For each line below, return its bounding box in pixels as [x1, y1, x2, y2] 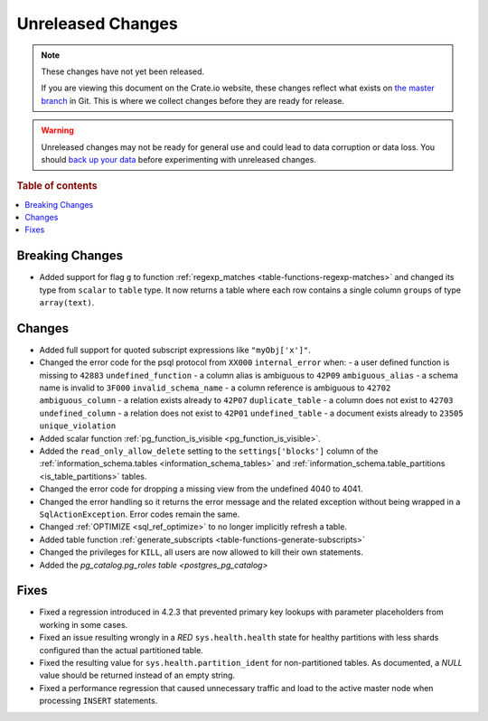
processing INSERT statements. [39, 696, 158, 707]
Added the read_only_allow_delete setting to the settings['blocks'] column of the [39, 445, 379, 456]
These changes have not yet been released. [41, 66, 205, 77]
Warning [41, 125, 74, 136]
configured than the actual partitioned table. [39, 644, 203, 655]
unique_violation [39, 421, 117, 431]
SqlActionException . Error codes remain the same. [39, 509, 240, 520]
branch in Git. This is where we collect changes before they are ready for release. [41, 95, 345, 106]
